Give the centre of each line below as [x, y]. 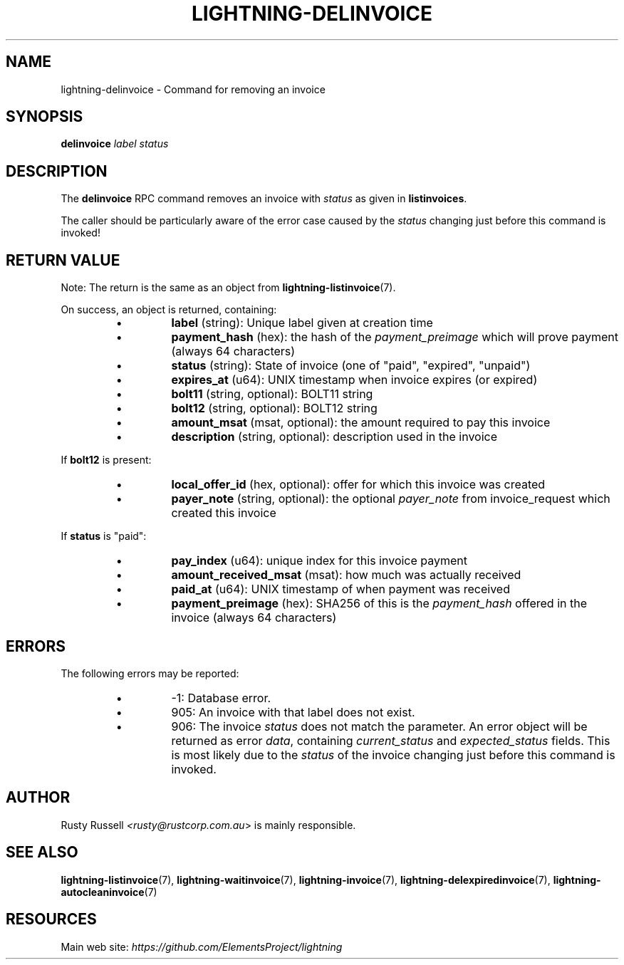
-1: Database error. [221, 698]
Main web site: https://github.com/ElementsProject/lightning [202, 946]
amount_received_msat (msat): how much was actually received [346, 575]
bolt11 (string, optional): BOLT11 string [272, 394]
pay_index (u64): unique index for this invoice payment [319, 561]
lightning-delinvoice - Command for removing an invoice [193, 89]
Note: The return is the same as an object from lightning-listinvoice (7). [228, 288]
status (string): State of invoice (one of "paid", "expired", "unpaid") [351, 366]
